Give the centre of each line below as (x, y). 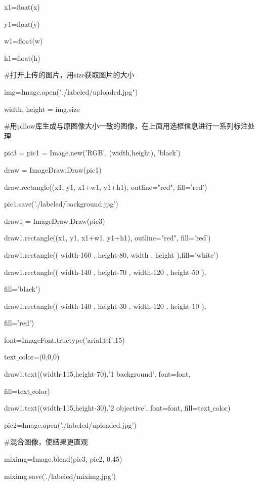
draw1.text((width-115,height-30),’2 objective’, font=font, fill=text (107, 408)
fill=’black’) (22, 289)
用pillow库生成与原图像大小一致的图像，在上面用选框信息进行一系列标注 (129, 126)
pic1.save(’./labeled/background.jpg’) (61, 204)
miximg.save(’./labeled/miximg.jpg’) (60, 476)
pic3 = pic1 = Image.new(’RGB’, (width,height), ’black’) (92, 153)
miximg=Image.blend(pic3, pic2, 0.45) (63, 459)
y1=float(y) (22, 24)
